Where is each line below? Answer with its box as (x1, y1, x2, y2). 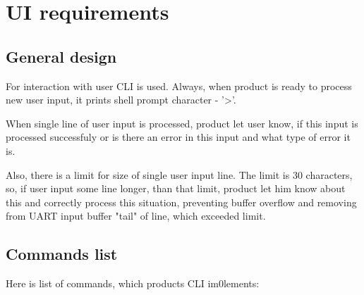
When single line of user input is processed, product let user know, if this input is (6, 115, 358, 130)
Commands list (6, 243, 118, 265)
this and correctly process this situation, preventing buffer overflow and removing (6, 194, 357, 209)
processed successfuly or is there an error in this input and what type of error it (6, 130, 351, 144)
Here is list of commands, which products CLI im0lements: (6, 276, 260, 291)
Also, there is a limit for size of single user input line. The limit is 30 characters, (6, 167, 353, 182)
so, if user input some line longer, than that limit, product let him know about (6, 181, 346, 196)
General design (6, 45, 117, 67)
